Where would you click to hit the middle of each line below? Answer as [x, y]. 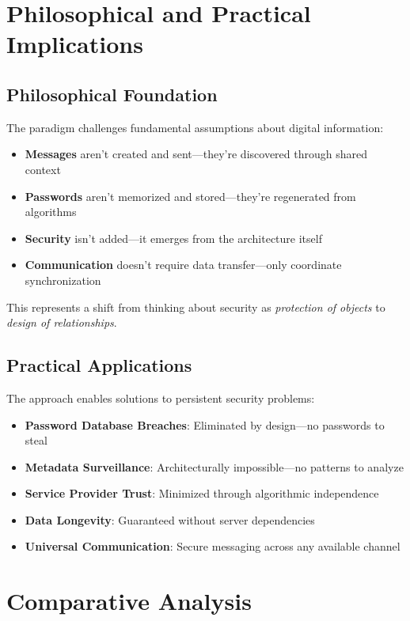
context [43, 169]
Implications [75, 44]
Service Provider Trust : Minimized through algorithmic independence [202, 493]
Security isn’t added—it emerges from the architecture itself [173, 238]
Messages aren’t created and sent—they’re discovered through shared [196, 154]
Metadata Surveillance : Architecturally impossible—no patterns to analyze [214, 466]
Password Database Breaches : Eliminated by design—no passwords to [205, 424]
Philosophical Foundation [112, 94]
